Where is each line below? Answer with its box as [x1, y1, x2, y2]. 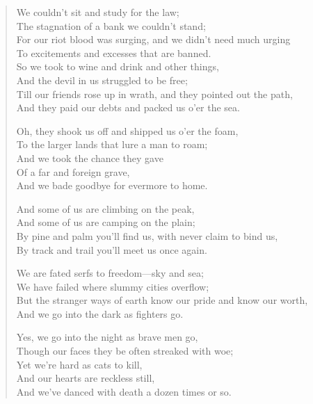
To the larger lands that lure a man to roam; [16, 137, 208, 152]
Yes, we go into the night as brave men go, [16, 330, 198, 344]
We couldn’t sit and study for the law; [16, 5, 179, 19]
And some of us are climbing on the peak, [16, 201, 195, 216]
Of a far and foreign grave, [16, 164, 130, 179]
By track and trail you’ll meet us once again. [16, 242, 207, 257]
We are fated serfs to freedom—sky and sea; [16, 266, 204, 280]
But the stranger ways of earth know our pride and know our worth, [16, 293, 308, 307]
